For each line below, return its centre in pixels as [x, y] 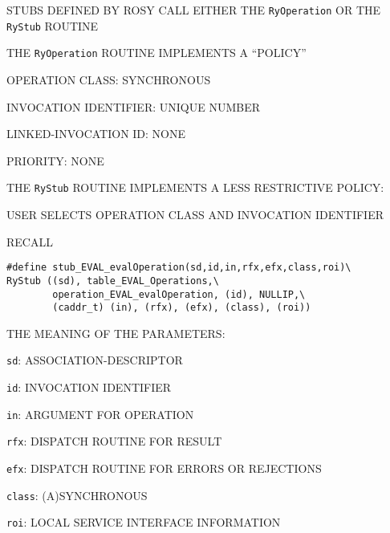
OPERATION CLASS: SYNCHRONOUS [109, 79]
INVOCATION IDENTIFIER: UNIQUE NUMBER [133, 106]
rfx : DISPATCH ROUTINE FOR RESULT [114, 441]
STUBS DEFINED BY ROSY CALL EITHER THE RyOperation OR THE [194, 10]
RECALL [30, 241]
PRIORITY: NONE [55, 160]
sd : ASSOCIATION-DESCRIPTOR [95, 360]
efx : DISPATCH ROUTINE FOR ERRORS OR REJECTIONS [164, 468]
